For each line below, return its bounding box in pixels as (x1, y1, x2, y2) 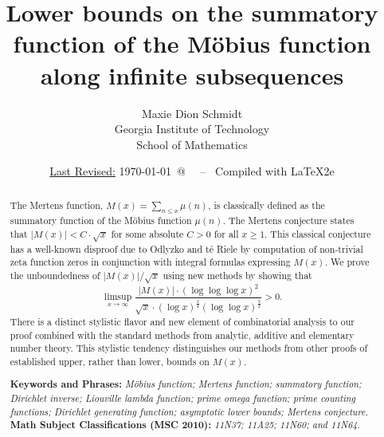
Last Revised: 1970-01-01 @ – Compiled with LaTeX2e (49, 163, 335, 179)
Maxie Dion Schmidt (141, 104, 243, 121)
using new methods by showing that (163, 268, 312, 281)
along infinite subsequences (40, 58, 344, 91)
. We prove (324, 255, 370, 269)
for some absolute (111, 226, 184, 240)
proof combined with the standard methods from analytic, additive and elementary (10, 328, 355, 341)
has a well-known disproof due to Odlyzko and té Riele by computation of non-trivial (10, 242, 363, 255)
